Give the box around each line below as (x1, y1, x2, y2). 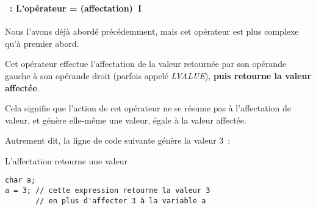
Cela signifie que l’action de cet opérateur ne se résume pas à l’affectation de (5, 102, 291, 114)
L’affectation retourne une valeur (5, 154, 127, 167)
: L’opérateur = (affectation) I (10, 1, 142, 14)
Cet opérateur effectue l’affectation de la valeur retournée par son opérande (5, 57, 287, 70)
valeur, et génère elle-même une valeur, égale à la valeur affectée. (5, 113, 246, 126)
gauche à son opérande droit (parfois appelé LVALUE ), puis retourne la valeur (5, 69, 312, 82)
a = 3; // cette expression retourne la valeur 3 (5, 186, 210, 195)
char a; (5, 176, 36, 185)
